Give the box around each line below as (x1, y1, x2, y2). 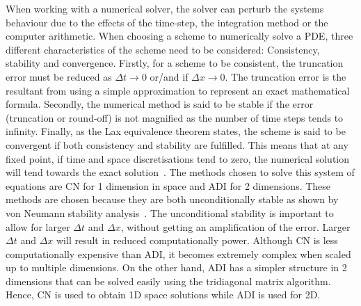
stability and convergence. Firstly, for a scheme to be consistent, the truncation (6, 56, 344, 70)
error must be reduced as (6, 69, 112, 83)
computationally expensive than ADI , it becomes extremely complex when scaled (6, 246, 351, 261)
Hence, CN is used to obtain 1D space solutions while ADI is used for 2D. (6, 287, 321, 302)
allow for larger (6, 219, 70, 234)
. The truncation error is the (225, 69, 346, 83)
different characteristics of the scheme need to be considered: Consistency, (6, 42, 320, 56)
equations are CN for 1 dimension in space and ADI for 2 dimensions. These (6, 178, 331, 193)
